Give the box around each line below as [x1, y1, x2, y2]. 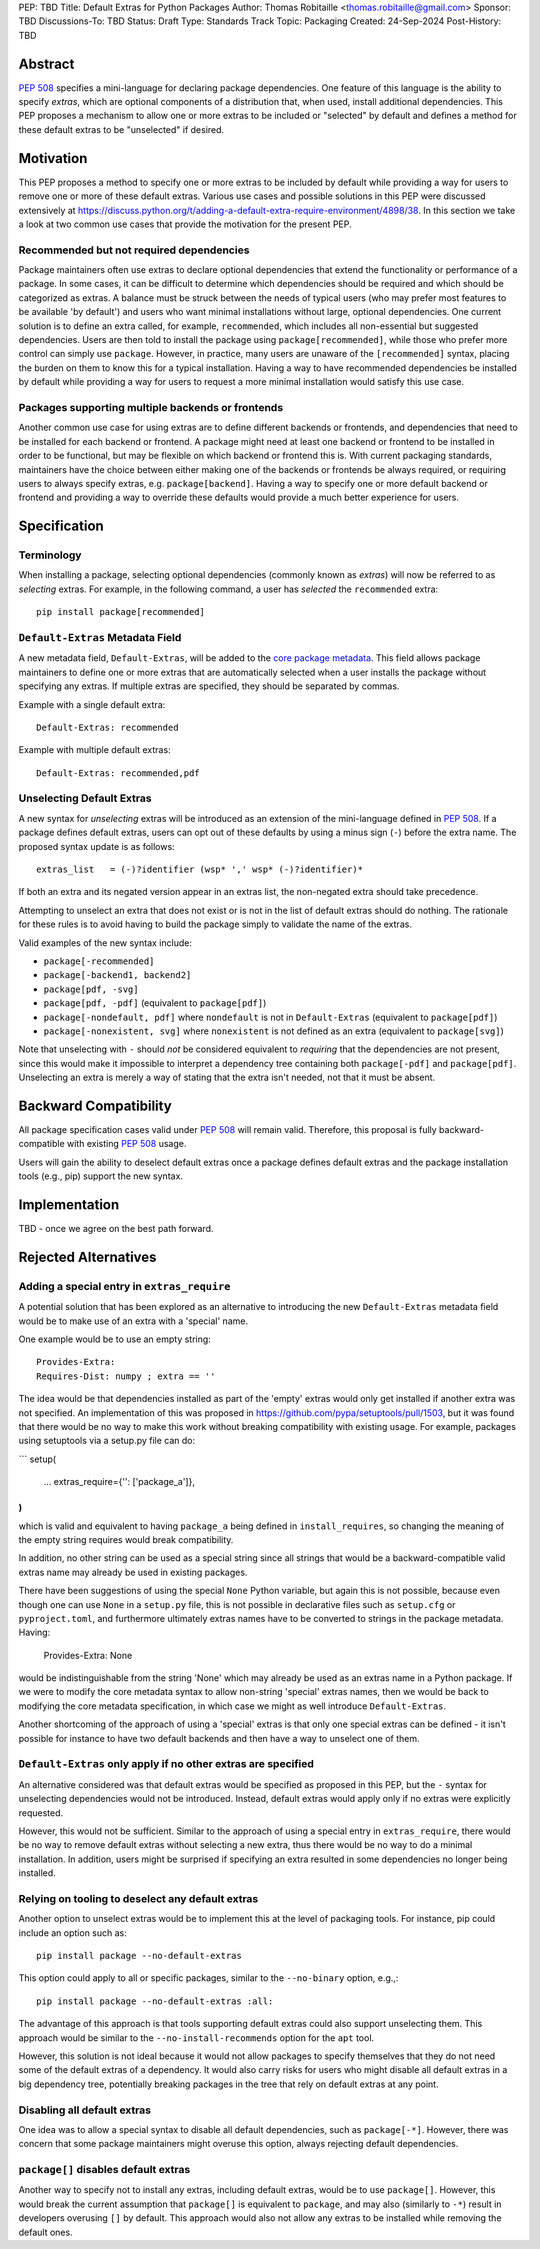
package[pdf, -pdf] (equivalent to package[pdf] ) [43, 997, 267, 1009]
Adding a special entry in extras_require [18, 1279, 231, 1293]
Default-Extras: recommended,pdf [36, 767, 200, 779]
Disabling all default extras [18, 2103, 152, 2117]
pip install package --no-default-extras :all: [36, 1995, 274, 2007]
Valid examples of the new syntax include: [18, 936, 192, 949]
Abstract [18, 55, 75, 72]
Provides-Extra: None [43, 1649, 133, 1661]
